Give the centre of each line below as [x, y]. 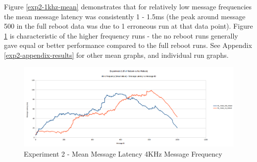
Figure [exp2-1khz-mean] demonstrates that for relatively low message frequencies [128, 6]
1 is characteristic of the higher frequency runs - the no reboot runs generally [121, 35]
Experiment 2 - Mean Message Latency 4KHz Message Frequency [123, 153]
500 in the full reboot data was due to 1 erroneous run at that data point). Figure [128, 26]
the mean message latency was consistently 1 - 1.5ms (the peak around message [125, 16]
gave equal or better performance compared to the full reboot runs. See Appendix [128, 45]
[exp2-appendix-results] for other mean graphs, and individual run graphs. [116, 55]
